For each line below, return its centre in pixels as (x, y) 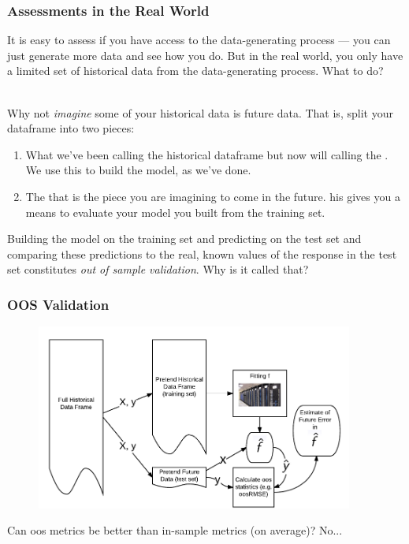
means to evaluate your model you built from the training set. (175, 212)
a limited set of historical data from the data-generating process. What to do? (195, 71)
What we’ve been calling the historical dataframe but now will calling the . (207, 154)
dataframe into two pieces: (71, 128)
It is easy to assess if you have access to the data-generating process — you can (199, 40)
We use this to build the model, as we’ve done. (138, 170)
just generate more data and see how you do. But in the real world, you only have (205, 55)
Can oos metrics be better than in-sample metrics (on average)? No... (175, 530)
